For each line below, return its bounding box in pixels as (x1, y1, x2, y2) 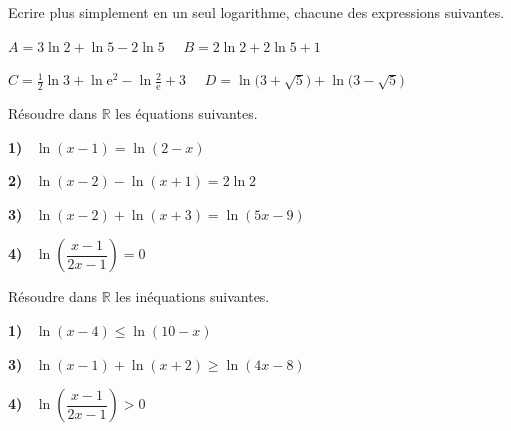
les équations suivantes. (115, 103, 258, 124)
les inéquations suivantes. (115, 286, 270, 307)
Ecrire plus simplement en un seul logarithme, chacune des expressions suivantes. (8, 2, 505, 22)
